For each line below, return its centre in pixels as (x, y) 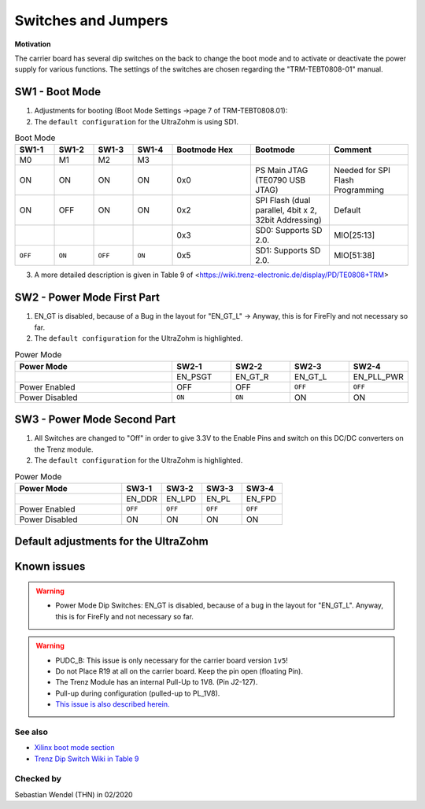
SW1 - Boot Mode (58, 92)
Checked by (38, 779)
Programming (359, 190)
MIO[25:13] (354, 235)
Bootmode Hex (205, 150)
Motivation (33, 44)
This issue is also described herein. (113, 704)
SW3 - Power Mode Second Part (95, 420)
